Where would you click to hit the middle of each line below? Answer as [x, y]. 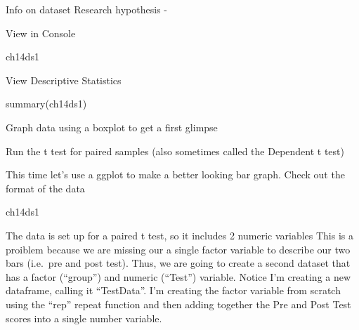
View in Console [41, 33]
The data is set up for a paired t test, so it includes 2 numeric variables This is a [179, 235]
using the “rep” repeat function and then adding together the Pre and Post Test [178, 304]
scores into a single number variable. [84, 318]
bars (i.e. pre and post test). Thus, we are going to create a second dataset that [178, 263]
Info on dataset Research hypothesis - [86, 9]
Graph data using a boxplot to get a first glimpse [112, 127]
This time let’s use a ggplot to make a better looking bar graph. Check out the [175, 174]
